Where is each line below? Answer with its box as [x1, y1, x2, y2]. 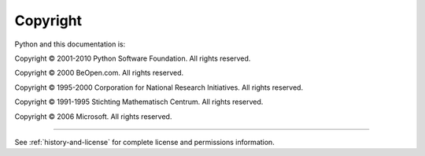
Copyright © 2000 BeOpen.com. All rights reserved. [14, 68, 184, 78]
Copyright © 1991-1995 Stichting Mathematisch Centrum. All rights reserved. [14, 97, 264, 106]
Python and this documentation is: [14, 39, 126, 49]
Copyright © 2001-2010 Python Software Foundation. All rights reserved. [14, 54, 251, 63]
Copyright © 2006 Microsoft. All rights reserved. [14, 111, 172, 121]
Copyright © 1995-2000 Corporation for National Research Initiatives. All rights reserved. [14, 83, 303, 92]
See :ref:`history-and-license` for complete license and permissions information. [14, 137, 275, 147]
